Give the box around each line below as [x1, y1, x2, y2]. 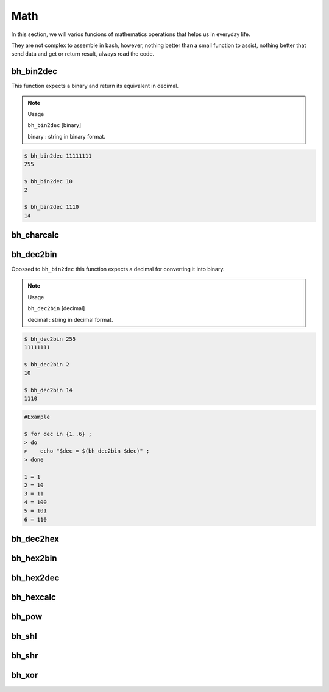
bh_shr [11, 650, 38, 661]
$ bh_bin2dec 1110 [24, 203, 79, 211]
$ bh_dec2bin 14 [24, 387, 73, 393]
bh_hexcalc [11, 592, 56, 603]
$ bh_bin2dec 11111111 [24, 152, 92, 159]
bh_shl [11, 631, 37, 641]
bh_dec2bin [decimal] [27, 305, 85, 312]
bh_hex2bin [11, 553, 57, 563]
